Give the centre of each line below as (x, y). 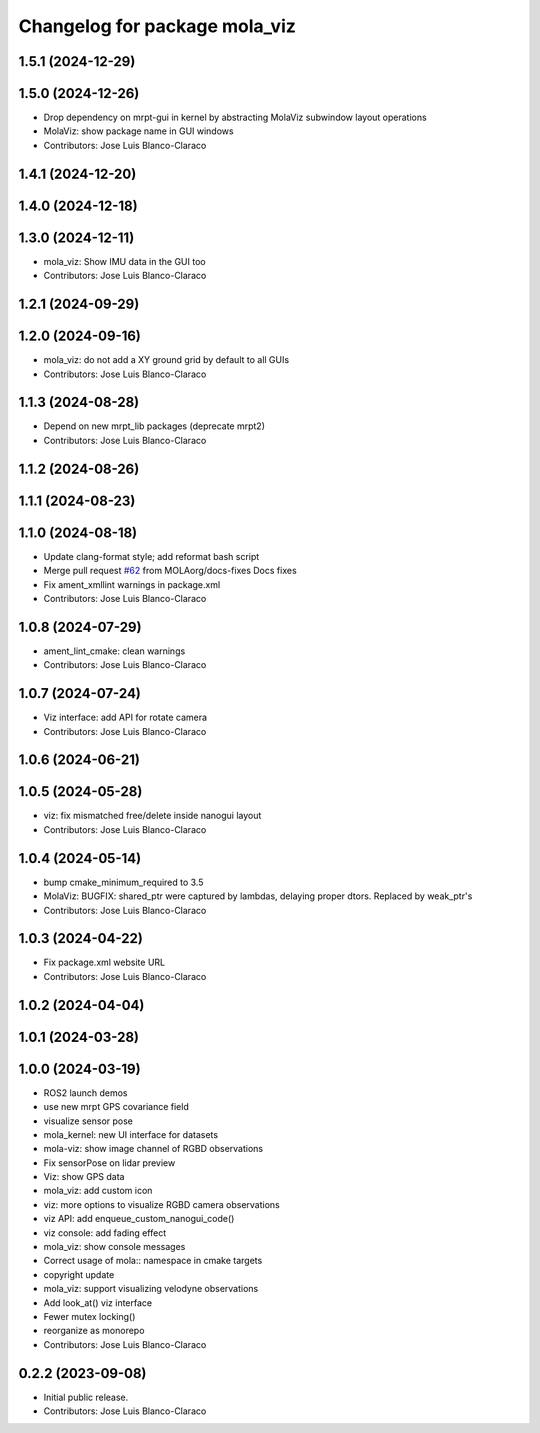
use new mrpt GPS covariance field (116, 1107)
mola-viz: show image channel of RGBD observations (153, 1149)
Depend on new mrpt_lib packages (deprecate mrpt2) (154, 426)
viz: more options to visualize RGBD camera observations (161, 1204)
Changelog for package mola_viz (157, 26)
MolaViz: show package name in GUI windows (138, 131)
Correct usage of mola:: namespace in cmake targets (153, 1261)
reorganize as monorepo (94, 1331)
